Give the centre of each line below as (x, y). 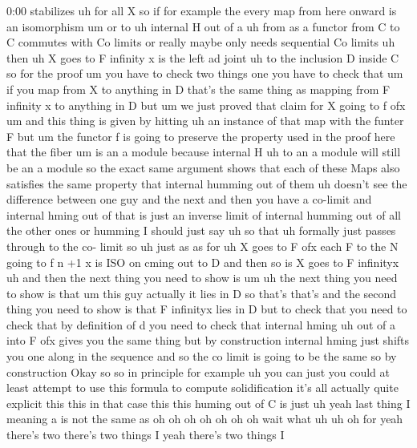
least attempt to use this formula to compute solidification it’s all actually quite (202, 387)
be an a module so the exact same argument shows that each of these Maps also (203, 167)
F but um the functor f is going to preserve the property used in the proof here (201, 136)
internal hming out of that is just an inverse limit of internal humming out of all (204, 214)
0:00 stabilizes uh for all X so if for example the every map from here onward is (202, 10)
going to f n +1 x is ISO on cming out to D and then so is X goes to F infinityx (203, 262)
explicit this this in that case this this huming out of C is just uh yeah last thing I (208, 403)
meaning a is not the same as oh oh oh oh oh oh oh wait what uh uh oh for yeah (205, 419)
